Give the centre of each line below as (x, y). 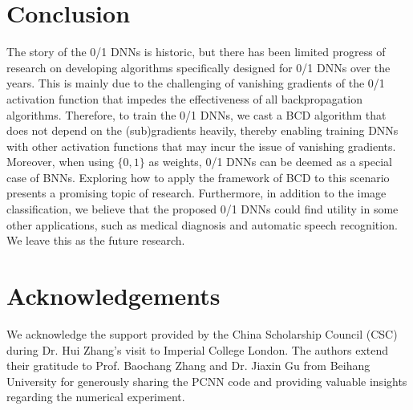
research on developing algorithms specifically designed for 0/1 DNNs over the (198, 67)
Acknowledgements (113, 296)
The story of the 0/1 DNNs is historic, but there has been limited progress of (196, 52)
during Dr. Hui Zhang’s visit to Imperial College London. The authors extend (198, 349)
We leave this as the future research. (96, 240)
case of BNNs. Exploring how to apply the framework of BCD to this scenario (198, 177)
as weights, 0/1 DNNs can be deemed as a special (270, 162)
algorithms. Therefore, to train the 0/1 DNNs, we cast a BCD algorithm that (196, 114)
